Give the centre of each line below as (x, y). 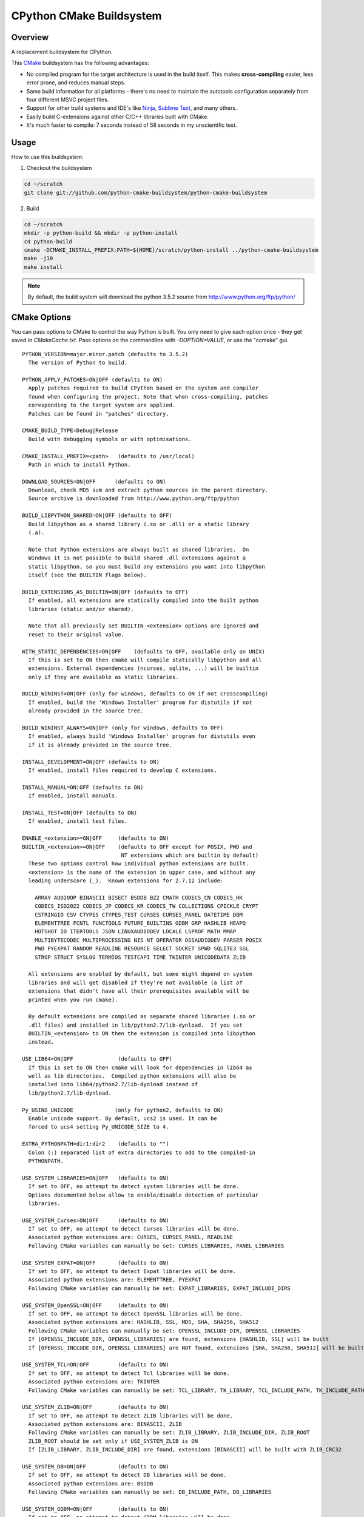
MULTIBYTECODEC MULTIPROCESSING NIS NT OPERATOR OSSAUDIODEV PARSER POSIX (148, 940)
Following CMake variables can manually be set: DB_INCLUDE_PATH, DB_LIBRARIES (150, 1492)
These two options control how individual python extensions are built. (139, 864)
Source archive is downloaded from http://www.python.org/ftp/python (134, 498)
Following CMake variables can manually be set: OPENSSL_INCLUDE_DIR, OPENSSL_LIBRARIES (164, 1331)
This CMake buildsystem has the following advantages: (80, 63)
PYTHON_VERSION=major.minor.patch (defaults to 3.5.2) (105, 354)
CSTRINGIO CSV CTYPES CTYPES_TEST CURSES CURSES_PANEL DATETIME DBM (138, 914)
